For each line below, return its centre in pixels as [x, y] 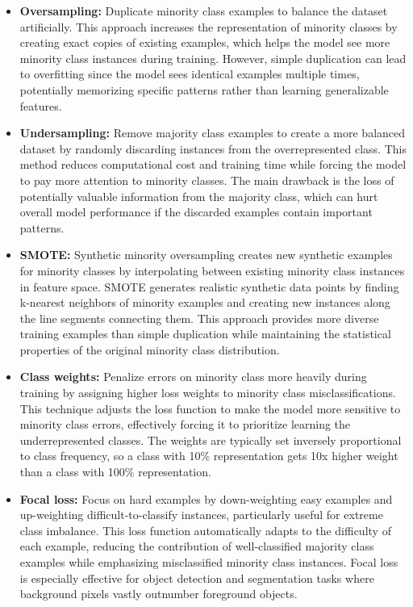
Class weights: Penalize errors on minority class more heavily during [193, 377]
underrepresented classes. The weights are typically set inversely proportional [211, 440]
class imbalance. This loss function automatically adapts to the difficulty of [205, 530]
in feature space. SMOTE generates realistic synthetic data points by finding [209, 286]
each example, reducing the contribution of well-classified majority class [197, 546]
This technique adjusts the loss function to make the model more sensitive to [210, 408]
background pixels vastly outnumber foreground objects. [159, 594]
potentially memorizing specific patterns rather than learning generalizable [204, 89]
